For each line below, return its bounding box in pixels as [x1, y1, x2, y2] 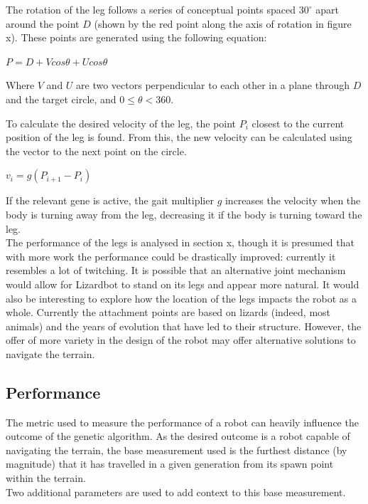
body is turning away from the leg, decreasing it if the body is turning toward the [6, 206, 362, 221]
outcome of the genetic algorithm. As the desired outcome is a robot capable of [6, 429, 350, 443]
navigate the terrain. [6, 346, 95, 361]
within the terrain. [6, 471, 86, 485]
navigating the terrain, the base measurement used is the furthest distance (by [6, 442, 347, 457]
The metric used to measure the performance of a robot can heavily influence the [6, 414, 359, 429]
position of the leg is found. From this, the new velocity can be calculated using [6, 130, 352, 145]
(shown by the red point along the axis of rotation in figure [94, 16, 352, 31]
